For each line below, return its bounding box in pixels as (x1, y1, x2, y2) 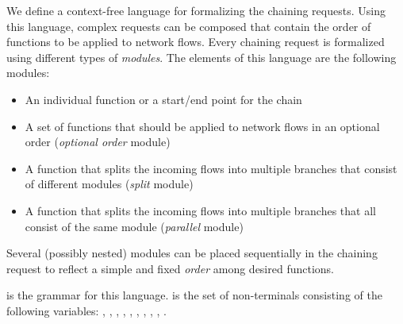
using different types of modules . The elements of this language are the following (6, 48, 397, 65)
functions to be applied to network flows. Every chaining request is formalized (6, 33, 385, 50)
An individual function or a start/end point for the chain (25, 91, 302, 107)
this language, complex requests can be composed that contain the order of (6, 17, 371, 34)
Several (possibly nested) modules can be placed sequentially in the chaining (6, 245, 378, 261)
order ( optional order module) (25, 133, 171, 150)
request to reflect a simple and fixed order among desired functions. (6, 260, 335, 276)
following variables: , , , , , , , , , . (6, 302, 167, 318)
